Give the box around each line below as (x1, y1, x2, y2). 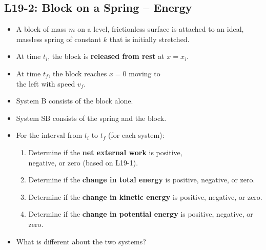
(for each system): (108, 130, 165, 140)
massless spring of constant (16, 33, 101, 44)
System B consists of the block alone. (16, 95, 133, 106)
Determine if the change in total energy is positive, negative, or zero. (28, 174, 255, 185)
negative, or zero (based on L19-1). (28, 157, 138, 168)
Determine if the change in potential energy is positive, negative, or (28, 209, 253, 219)
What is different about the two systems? (16, 236, 146, 246)
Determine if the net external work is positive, (28, 147, 182, 157)
